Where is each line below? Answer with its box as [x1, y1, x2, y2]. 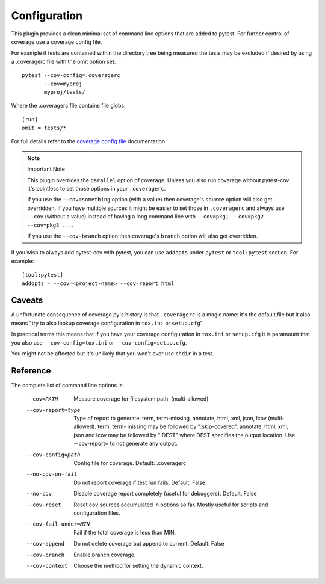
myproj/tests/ [44, 88, 85, 96]
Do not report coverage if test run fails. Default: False [73, 479, 206, 486]
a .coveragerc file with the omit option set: [11, 58, 116, 65]
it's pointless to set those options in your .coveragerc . [27, 185, 166, 192]
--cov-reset [26, 501, 61, 508]
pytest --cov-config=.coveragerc [22, 72, 120, 79]
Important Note [27, 165, 66, 173]
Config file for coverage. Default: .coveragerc [73, 460, 187, 467]
